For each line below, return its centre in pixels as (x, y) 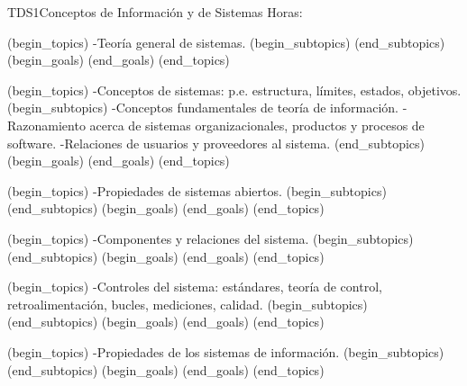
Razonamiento (46, 125)
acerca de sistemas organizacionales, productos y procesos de (257, 125)
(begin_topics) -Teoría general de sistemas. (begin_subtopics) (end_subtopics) (226, 42)
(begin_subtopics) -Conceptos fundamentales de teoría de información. (203, 108)
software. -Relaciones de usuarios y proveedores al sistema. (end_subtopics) (216, 143)
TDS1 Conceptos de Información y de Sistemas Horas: (155, 12)
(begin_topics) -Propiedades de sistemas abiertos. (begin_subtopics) (197, 190)
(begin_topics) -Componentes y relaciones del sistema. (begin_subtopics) (211, 238)
